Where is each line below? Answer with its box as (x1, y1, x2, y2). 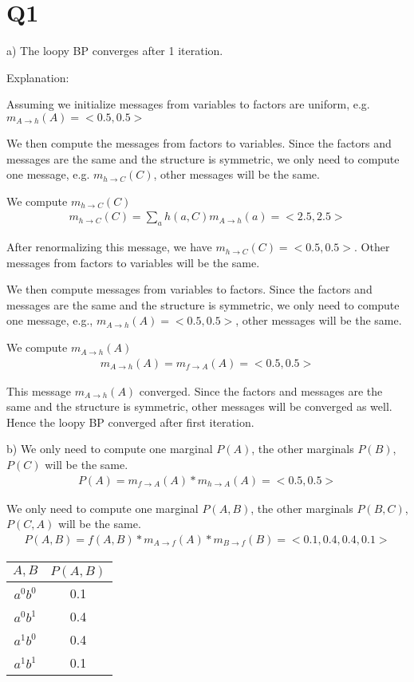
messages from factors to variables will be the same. (6, 254, 260, 270)
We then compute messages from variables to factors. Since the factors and (6, 281, 373, 298)
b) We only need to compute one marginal (6, 440, 213, 457)
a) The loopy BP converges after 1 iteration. (6, 42, 223, 59)
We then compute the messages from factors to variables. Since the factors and (6, 134, 392, 151)
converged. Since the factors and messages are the (139, 382, 383, 399)
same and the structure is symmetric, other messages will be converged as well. (6, 398, 392, 415)
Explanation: (6, 69, 69, 85)
